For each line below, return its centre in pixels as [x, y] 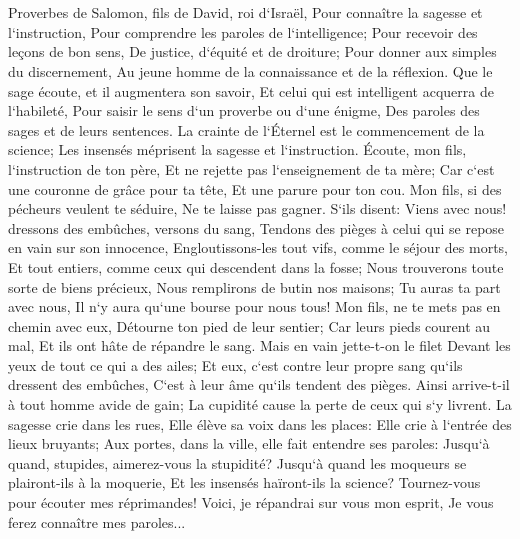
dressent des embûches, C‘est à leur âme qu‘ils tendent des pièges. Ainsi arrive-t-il [259, 384]
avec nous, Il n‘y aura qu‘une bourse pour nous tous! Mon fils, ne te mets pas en [254, 306]
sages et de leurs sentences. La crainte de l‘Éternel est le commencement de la [246, 129]
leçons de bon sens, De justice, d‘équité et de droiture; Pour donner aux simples [252, 51]
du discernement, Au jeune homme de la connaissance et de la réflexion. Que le [250, 70]
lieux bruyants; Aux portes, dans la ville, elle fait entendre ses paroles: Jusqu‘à [249, 443]
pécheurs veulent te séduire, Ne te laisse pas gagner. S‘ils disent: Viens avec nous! [257, 208]
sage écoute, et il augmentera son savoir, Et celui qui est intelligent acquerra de [251, 90]
